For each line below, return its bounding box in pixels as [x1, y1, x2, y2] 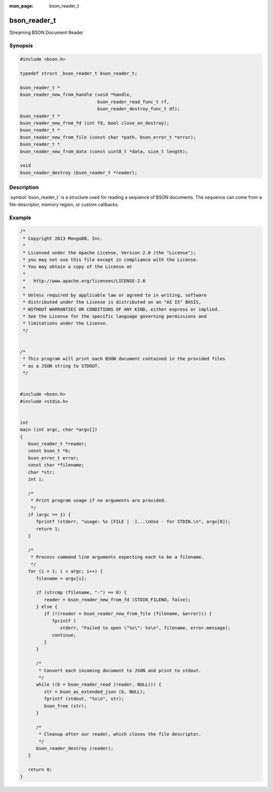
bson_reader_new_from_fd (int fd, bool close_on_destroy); [20, 120, 169, 126]
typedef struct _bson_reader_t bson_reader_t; [20, 71, 138, 76]
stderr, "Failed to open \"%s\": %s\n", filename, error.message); [60, 625, 231, 631]
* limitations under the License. [23, 320, 108, 326]
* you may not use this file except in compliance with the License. [23, 257, 199, 263]
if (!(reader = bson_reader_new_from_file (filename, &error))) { [43, 611, 212, 617]
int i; [28, 476, 44, 482]
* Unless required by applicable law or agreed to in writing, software [23, 292, 207, 298]
